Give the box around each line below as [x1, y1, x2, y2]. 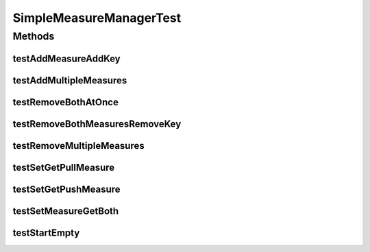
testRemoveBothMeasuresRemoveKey [12, 118, 182, 130]
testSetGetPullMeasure [12, 161, 115, 173]
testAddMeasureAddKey [12, 53, 121, 64]
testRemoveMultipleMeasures [12, 140, 145, 152]
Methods [12, 30, 55, 42]
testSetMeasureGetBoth [12, 205, 119, 216]
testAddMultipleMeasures [12, 74, 127, 86]
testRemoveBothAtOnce [12, 96, 119, 108]
